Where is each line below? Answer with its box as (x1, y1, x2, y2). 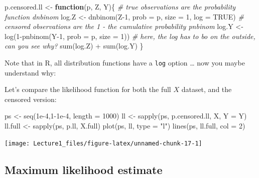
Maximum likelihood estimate (5, 161, 163, 177)
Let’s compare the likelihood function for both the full (5, 84, 171, 94)
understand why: (5, 67, 56, 77)
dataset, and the (181, 84, 232, 94)
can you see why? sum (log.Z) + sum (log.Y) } (5, 40, 144, 51)
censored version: (5, 93, 57, 104)
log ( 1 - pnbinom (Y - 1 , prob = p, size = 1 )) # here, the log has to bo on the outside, (5, 30, 255, 41)
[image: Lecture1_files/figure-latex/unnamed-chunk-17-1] (5, 139, 202, 147)
